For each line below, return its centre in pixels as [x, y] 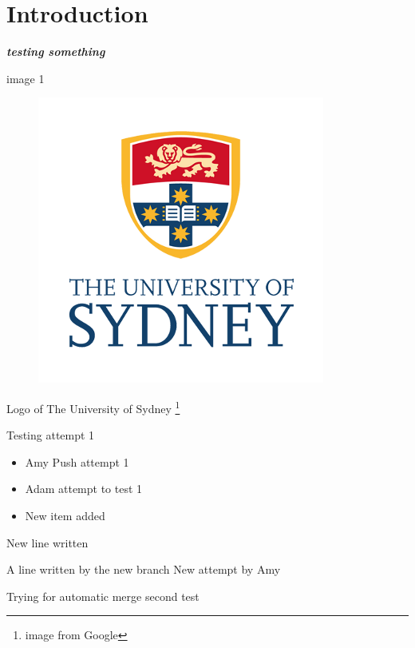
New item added [65, 515]
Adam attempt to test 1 [84, 489]
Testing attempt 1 [51, 435]
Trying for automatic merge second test [103, 596]
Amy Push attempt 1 [77, 461]
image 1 [26, 78]
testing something [56, 52]
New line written [47, 542]
